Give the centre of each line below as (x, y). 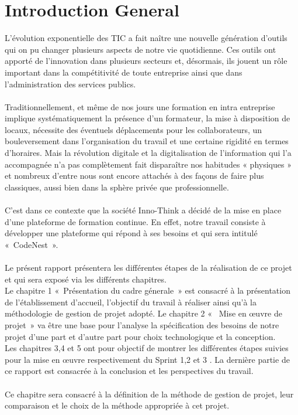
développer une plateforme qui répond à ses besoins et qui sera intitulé (131, 233)
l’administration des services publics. (70, 84)
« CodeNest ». (32, 244)
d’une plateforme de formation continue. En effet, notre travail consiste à (135, 221)
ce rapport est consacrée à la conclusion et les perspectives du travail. (129, 371)
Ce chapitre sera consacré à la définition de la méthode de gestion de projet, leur (149, 394)
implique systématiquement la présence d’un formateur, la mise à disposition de (148, 118)
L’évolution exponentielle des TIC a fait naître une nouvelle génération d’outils (146, 38)
